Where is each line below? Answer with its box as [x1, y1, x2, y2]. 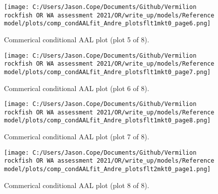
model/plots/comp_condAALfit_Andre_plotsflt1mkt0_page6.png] [4, 20, 211, 27]
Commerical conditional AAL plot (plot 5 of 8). [4, 34, 149, 44]
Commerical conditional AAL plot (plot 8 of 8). [4, 180, 149, 190]
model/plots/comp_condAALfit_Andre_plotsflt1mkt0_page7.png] [4, 68, 211, 76]
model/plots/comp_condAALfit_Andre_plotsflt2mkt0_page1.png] [4, 166, 211, 173]
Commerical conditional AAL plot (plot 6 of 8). [4, 83, 149, 93]
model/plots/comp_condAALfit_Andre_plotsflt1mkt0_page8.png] [4, 117, 211, 124]
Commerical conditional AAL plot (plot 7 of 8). [4, 131, 149, 142]
